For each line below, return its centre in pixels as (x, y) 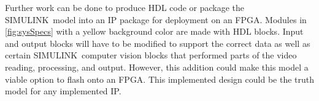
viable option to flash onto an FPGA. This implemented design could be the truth (160, 79)
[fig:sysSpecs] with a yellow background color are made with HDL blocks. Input (154, 31)
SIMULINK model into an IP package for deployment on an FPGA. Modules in (156, 19)
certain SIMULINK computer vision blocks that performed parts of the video (151, 55)
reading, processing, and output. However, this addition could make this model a (157, 67)
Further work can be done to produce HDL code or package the (125, 7)
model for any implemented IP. (63, 91)
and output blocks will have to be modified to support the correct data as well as (158, 43)
